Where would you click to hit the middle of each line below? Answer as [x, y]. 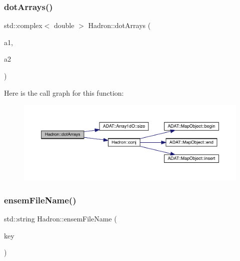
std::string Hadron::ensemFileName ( [60, 219]
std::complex [23, 25]
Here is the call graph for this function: [64, 92]
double [64, 25]
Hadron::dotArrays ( [119, 25]
